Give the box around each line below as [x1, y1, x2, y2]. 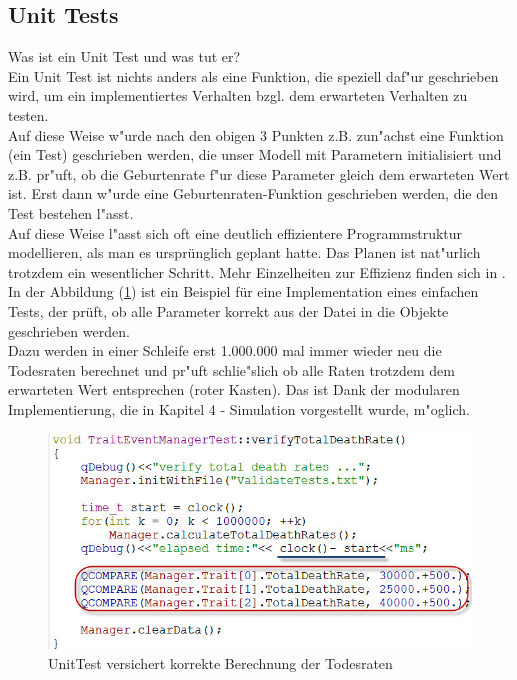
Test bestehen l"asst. [8, 202, 134, 223]
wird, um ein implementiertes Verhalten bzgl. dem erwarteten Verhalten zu [8, 85, 468, 106]
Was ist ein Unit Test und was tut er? [8, 46, 241, 67]
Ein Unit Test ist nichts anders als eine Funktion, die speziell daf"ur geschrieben [8, 65, 499, 86]
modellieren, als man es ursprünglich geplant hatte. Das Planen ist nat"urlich [8, 242, 481, 263]
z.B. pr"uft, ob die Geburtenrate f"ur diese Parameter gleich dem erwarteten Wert [8, 163, 510, 184]
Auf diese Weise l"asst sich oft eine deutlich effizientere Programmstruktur [8, 222, 463, 243]
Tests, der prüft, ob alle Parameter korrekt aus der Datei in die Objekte [8, 300, 449, 321]
